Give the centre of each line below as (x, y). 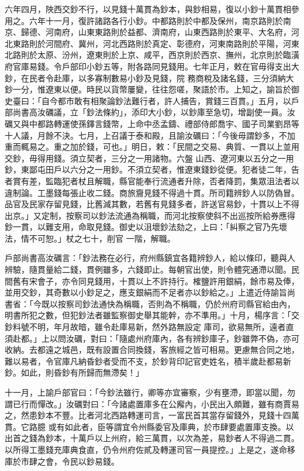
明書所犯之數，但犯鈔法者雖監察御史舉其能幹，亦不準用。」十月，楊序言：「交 (152, 315)
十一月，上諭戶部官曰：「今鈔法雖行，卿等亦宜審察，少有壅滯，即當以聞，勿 (150, 392)
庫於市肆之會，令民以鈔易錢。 (62, 461)
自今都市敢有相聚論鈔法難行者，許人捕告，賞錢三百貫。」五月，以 (166, 100)
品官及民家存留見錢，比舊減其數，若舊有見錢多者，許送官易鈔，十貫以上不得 (152, 204)
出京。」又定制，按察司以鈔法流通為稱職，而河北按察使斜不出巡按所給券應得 (150, 215)
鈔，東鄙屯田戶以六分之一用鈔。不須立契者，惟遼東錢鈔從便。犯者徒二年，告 (152, 169)
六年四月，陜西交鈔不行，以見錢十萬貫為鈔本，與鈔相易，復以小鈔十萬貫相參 (152, 9)
